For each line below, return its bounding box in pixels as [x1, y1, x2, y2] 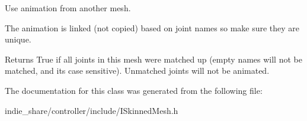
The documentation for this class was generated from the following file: [5, 84, 263, 96]
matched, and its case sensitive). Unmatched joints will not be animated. [5, 64, 270, 77]
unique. [5, 33, 31, 45]
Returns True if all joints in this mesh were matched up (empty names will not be [5, 53, 302, 65]
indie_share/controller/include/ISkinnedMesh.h [5, 104, 178, 116]
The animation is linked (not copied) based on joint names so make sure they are [5, 21, 300, 34]
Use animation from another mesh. [5, 2, 131, 14]
